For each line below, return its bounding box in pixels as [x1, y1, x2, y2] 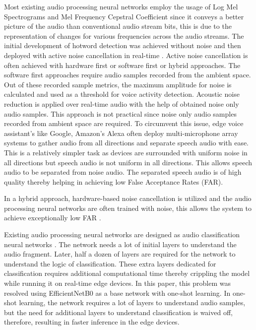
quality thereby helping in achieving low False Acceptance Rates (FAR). [4, 176, 223, 187]
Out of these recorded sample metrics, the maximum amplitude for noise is [4, 79, 232, 89]
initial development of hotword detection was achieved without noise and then [4, 40, 241, 51]
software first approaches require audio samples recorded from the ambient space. [4, 69, 251, 80]
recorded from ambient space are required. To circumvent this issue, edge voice [4, 118, 244, 129]
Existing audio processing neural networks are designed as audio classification [4, 229, 240, 240]
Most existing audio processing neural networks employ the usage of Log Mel [4, 1, 238, 11]
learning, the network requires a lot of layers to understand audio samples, [19, 297, 246, 308]
